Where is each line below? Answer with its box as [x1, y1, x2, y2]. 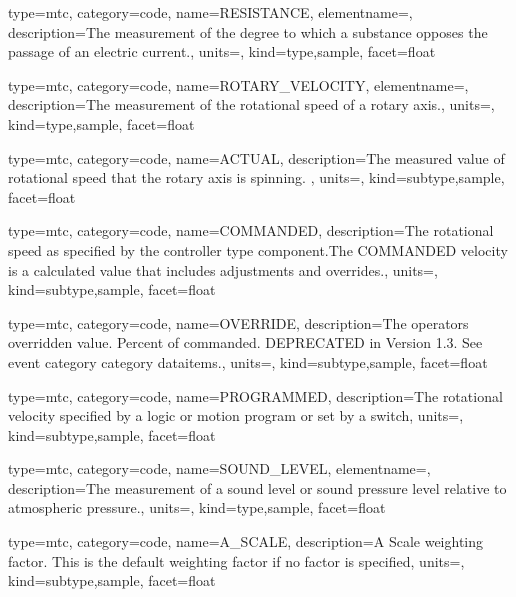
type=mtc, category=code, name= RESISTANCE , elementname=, [8, 2, 413, 22]
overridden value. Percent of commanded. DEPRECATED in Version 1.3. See [8, 332, 483, 353]
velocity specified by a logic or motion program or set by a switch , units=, [8, 405, 464, 426]
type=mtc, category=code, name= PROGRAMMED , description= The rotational [8, 385, 503, 406]
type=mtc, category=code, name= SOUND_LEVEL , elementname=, [8, 458, 431, 479]
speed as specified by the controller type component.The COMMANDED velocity [8, 239, 508, 260]
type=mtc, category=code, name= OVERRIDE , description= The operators [8, 312, 469, 333]
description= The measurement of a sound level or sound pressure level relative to [8, 477, 507, 498]
